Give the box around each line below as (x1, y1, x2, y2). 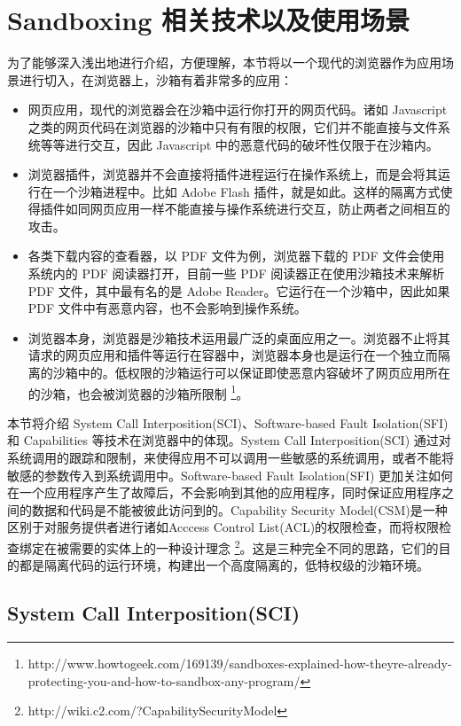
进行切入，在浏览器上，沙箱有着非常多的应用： (19, 70, 293, 89)
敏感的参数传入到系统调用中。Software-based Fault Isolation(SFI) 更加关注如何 (7, 465, 454, 484)
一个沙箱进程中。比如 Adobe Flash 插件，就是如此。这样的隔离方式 (52, 182, 441, 200)
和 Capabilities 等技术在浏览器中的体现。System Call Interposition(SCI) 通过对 (7, 431, 451, 449)
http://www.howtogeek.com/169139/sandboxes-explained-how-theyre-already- (27, 654, 452, 673)
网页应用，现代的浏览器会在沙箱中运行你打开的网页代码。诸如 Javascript (27, 100, 448, 119)
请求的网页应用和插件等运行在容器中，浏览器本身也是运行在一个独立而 (27, 346, 438, 364)
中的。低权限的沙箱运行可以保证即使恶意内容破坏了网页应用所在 (77, 363, 450, 382)
